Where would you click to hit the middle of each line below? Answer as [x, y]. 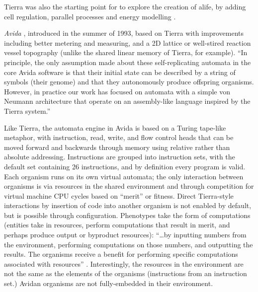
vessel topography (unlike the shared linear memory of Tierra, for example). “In [126, 52]
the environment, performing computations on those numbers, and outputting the [129, 244]
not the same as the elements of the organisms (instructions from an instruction [126, 273]
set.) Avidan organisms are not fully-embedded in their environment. [109, 283]
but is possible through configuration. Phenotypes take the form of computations [127, 215]
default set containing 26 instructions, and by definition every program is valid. [125, 166]
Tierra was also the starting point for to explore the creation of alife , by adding [125, 6]
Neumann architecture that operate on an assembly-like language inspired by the [127, 101]
